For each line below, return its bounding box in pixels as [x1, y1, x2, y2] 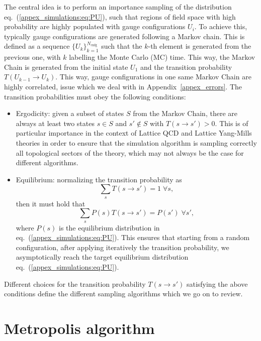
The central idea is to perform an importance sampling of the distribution [4, 2, 232, 12]
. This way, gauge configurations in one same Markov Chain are [55, 71, 251, 82]
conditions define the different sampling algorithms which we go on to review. [4, 288, 243, 299]
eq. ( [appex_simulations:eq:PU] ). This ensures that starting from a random [16, 232, 250, 243]
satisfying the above [186, 278, 248, 289]
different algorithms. [16, 157, 78, 168]
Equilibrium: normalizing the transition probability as [16, 174, 182, 184]
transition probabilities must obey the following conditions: [4, 91, 186, 101]
